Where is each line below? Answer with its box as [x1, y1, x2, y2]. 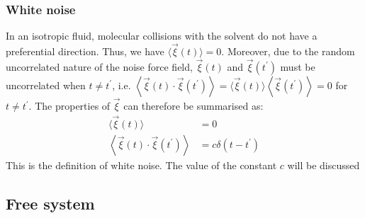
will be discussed [287, 157, 360, 172]
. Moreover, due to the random [221, 44, 355, 59]
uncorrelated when [6, 77, 86, 92]
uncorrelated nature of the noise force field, [6, 59, 193, 74]
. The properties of [28, 98, 111, 113]
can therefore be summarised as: [123, 98, 264, 113]
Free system [6, 192, 95, 214]
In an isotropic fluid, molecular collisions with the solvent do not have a [6, 28, 318, 43]
